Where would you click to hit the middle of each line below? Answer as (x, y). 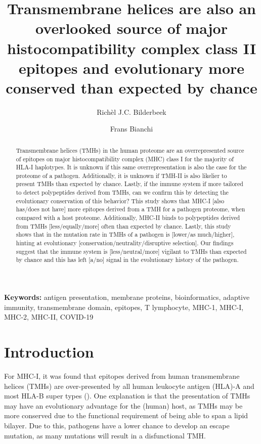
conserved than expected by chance (132, 87)
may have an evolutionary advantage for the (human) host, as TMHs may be (123, 405)
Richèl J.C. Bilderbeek (132, 112)
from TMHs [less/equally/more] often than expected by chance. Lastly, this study (123, 226)
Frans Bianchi (132, 129)
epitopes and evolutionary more (132, 68)
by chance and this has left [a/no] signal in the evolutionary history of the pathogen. (127, 260)
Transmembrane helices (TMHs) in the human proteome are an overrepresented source (130, 150)
